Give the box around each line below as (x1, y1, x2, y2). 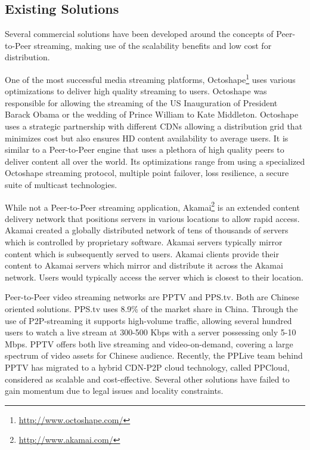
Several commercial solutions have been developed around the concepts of (5, 27, 274, 40)
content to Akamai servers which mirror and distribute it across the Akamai (5, 259, 283, 272)
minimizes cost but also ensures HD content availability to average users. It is (5, 131, 289, 144)
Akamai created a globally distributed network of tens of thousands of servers (5, 224, 289, 236)
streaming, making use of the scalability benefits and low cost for (33, 39, 272, 51)
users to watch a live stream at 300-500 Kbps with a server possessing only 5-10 (5, 326, 296, 338)
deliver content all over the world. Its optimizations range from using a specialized (5, 155, 305, 167)
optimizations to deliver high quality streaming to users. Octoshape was (5, 85, 267, 97)
